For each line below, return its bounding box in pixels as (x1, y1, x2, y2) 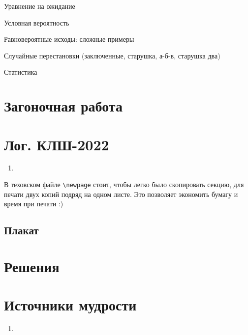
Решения (4, 256, 60, 276)
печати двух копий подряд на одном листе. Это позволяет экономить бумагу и (4, 189, 238, 199)
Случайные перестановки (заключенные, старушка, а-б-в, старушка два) (4, 50, 220, 60)
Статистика (4, 67, 37, 77)
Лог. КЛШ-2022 (4, 134, 109, 154)
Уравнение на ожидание (4, 1, 75, 11)
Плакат (4, 223, 39, 238)
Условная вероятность (4, 17, 69, 28)
